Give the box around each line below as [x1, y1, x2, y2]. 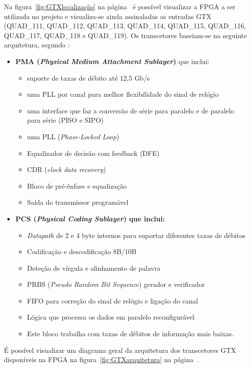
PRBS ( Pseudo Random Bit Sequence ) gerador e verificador [27, 279, 205, 289]
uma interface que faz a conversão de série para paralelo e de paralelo [27, 105, 234, 115]
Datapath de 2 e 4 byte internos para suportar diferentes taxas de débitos [27, 230, 246, 240]
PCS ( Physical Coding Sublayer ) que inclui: [15, 213, 165, 223]
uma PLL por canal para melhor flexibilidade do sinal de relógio [27, 89, 219, 99]
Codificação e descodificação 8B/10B [27, 246, 137, 257]
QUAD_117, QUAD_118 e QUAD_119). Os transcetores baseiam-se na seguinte [4, 30, 247, 40]
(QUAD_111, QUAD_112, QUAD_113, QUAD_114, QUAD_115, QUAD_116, [4, 21, 246, 31]
